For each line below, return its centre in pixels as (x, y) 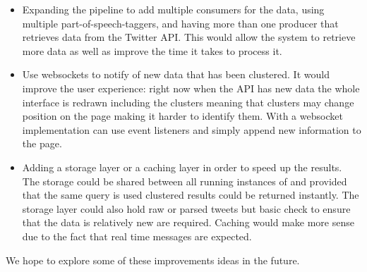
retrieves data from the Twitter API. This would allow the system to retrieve (189, 37)
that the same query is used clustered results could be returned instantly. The (191, 195)
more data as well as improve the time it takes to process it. (152, 50)
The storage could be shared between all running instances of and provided (185, 181)
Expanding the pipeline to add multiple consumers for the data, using (173, 9)
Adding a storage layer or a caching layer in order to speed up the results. (182, 167)
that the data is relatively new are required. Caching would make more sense (188, 222)
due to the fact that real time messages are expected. (137, 236)
